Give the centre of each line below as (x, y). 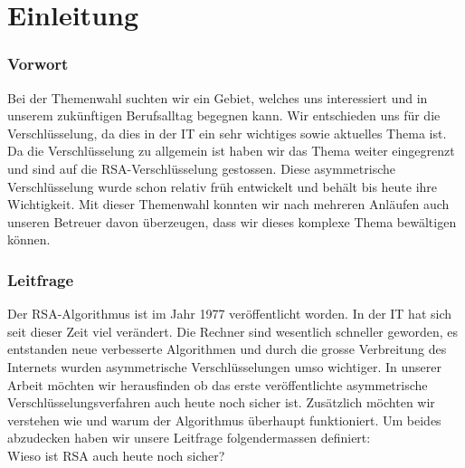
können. (29, 239)
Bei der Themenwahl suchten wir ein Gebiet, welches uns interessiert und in (218, 97)
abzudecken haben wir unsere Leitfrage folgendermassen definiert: (189, 438)
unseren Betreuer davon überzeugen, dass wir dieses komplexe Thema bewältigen (232, 221)
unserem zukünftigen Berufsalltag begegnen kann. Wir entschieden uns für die (224, 115)
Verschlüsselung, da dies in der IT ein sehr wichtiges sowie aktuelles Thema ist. (227, 133)
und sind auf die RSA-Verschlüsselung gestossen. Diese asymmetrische (201, 168)
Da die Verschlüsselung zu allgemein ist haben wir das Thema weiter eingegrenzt (231, 151)
